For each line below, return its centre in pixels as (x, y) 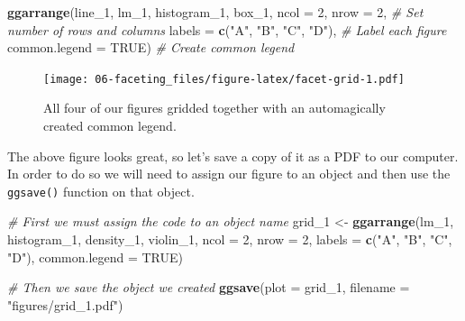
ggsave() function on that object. (101, 191)
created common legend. (110, 126)
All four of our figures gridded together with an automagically (214, 108)
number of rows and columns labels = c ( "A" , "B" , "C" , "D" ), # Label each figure (227, 29)
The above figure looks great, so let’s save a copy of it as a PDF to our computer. (233, 156)
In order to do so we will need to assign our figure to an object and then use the (229, 174)
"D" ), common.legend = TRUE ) (96, 257)
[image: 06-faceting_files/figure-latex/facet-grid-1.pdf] (224, 79)
